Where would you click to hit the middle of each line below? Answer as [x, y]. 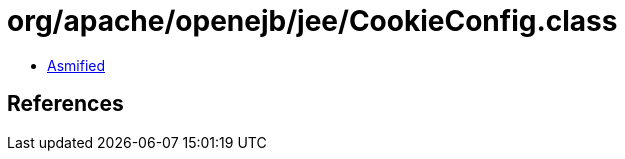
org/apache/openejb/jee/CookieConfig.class [312, 21]
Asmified [76, 65]
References [65, 104]
